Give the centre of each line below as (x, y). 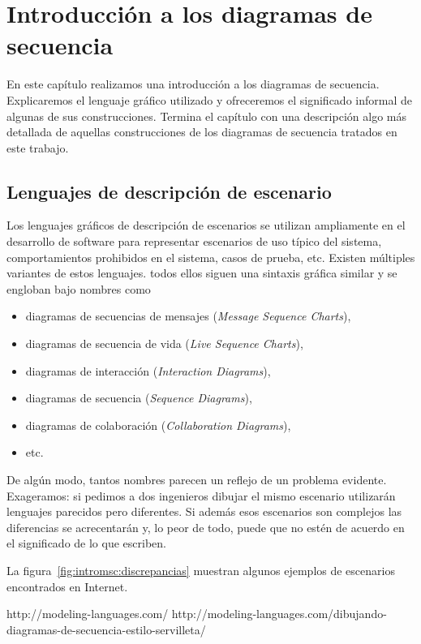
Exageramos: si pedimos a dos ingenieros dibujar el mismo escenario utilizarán (201, 495)
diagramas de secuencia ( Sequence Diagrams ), (139, 398)
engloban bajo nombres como (79, 288)
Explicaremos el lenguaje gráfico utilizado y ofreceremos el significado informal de (209, 99)
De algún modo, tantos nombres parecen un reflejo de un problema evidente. (197, 480)
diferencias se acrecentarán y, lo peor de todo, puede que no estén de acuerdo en (206, 527)
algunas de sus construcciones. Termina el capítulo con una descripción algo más (206, 116)
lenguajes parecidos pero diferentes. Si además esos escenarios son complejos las (204, 511)
